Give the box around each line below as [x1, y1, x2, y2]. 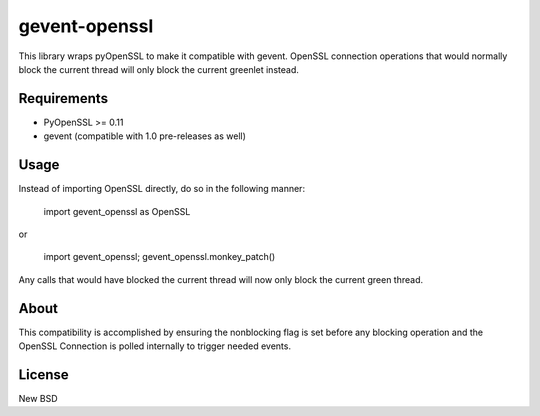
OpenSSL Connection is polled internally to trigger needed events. [18, 340, 292, 352]
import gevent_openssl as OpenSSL [43, 205, 191, 217]
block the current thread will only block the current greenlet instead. [18, 63, 299, 75]
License [18, 366, 69, 383]
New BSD [18, 392, 59, 404]
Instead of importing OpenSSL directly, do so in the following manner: [18, 183, 305, 195]
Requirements [18, 90, 109, 107]
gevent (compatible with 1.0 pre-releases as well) [43, 130, 247, 142]
